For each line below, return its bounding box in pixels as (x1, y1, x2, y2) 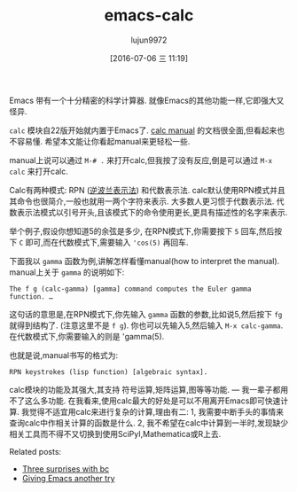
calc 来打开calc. (9, 166, 68, 176)
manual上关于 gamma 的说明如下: (9, 267, 125, 277)
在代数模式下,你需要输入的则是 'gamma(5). (9, 331, 165, 341)
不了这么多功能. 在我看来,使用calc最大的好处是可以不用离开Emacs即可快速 (9, 395, 281, 406)
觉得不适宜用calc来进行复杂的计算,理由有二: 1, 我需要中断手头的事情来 (28, 406, 285, 417)
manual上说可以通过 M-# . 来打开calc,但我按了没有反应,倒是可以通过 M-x (9, 154, 273, 165)
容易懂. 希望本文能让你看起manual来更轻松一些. (16, 136, 191, 146)
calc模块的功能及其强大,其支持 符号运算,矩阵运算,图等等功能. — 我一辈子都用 (9, 384, 289, 394)
